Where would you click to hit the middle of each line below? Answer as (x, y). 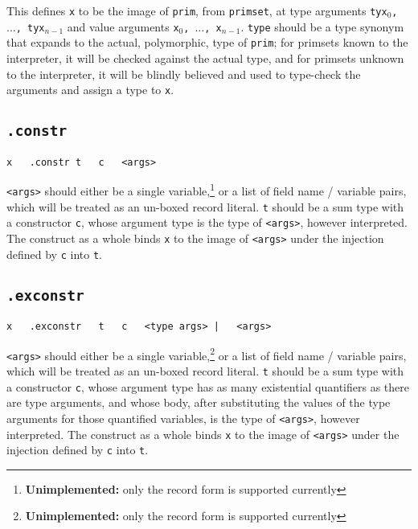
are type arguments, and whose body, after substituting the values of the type (199, 402)
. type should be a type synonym (322, 26)
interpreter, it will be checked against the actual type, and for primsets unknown (205, 57)
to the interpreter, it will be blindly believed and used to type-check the (184, 74)
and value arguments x (123, 26)
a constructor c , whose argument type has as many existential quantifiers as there (208, 386)
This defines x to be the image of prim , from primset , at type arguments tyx (197, 10)
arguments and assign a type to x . (90, 90)
